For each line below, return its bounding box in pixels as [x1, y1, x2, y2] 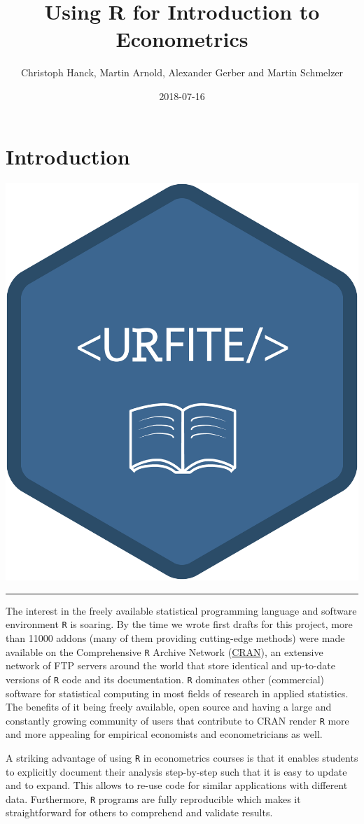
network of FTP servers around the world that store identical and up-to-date [6, 658, 336, 673]
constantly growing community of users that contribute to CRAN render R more [6, 713, 349, 727]
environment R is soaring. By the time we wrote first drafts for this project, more [6, 617, 353, 631]
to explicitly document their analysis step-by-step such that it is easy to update [6, 764, 347, 778]
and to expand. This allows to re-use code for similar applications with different [6, 778, 348, 792]
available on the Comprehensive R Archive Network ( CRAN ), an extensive [6, 644, 323, 659]
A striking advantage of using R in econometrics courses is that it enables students [6, 750, 358, 764]
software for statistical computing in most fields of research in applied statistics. [6, 685, 349, 700]
